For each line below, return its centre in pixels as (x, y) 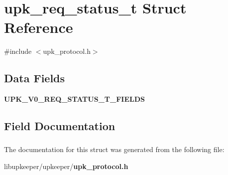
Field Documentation (60, 126)
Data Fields (35, 78)
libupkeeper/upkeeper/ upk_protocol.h (66, 166)
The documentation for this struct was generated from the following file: (114, 149)
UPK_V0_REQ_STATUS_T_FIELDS (74, 99)
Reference (39, 27)
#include (18, 51)
